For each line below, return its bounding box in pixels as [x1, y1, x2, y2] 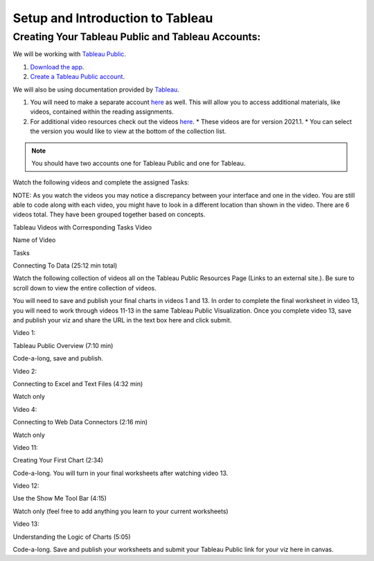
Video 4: [12, 405, 37, 413]
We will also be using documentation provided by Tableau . [12, 85, 179, 94]
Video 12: [12, 482, 39, 490]
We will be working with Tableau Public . [12, 50, 126, 58]
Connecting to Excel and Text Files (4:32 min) [12, 379, 143, 388]
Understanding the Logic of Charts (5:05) [12, 533, 131, 541]
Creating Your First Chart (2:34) [12, 456, 104, 465]
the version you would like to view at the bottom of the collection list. [30, 127, 226, 135]
